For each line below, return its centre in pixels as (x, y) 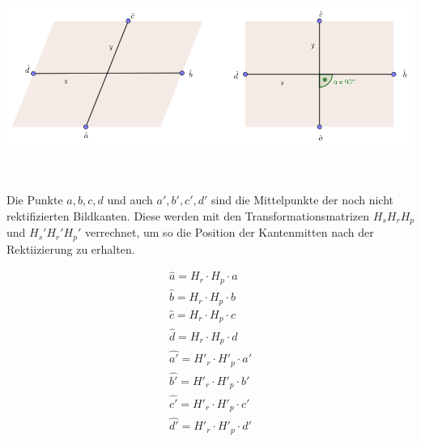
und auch (130, 200)
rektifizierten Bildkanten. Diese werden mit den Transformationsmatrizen (188, 215)
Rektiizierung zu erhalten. (71, 248)
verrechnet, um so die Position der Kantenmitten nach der (229, 232)
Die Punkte (35, 200)
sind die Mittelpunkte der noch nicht (302, 200)
